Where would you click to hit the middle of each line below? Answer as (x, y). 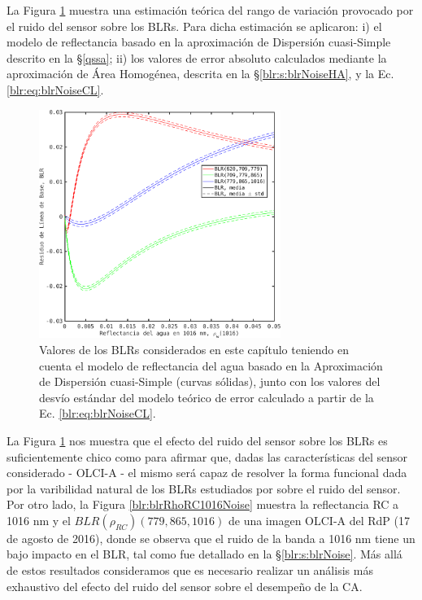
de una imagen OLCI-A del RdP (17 (319, 520)
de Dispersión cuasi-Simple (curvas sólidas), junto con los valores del (210, 381)
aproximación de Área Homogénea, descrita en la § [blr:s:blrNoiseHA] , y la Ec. (200, 74)
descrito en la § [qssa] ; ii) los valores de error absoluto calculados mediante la (197, 57)
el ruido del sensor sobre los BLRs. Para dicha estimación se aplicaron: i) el (194, 26)
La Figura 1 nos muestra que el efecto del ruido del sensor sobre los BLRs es (197, 440)
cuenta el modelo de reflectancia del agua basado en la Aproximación (211, 365)
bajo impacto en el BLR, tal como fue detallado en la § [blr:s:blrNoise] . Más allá (204, 554)
